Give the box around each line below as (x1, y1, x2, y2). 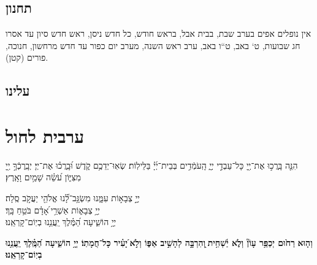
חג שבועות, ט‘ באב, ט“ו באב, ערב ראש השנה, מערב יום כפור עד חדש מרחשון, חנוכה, (6, 39, 300, 52)
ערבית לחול (6, 123, 85, 148)
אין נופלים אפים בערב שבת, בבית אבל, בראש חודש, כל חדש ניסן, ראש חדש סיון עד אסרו (6, 27, 311, 40)
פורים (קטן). (6, 51, 48, 64)
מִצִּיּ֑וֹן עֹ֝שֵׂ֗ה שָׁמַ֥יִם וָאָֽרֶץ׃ (6, 171, 82, 183)
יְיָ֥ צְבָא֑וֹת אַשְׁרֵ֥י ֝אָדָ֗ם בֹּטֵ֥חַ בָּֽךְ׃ (6, 203, 100, 216)
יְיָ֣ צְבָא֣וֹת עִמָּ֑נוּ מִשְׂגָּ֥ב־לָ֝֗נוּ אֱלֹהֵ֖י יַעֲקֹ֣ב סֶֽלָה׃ (6, 191, 140, 204)
